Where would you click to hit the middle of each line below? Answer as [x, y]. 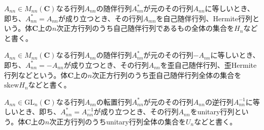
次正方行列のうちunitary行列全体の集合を [118, 121]
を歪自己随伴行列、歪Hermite [208, 64]
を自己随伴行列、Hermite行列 [204, 18]
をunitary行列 [212, 112]
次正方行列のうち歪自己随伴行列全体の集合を [167, 75]
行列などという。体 [36, 75]
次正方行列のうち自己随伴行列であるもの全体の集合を [145, 28]
